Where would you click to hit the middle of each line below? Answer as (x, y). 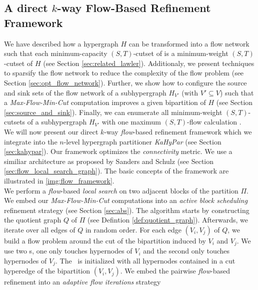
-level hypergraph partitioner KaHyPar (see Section (142, 141)
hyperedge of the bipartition (47, 271)
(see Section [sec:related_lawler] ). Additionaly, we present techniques (149, 63)
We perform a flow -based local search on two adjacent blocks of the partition (121, 190)
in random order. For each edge (133, 229)
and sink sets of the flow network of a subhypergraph (85, 92)
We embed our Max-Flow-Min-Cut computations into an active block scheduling (126, 200)
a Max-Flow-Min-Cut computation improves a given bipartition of (105, 102)
